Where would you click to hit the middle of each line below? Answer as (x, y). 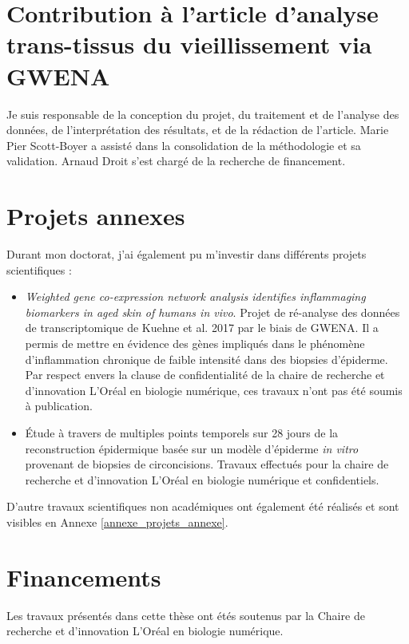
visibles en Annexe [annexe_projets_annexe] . (117, 522)
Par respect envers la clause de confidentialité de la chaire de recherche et (205, 375)
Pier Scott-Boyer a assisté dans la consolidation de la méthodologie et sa (184, 145)
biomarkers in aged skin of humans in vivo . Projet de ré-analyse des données (212, 312)
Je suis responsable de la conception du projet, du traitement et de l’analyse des (203, 114)
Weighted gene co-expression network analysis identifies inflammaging (195, 296)
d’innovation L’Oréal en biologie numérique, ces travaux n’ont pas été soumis (214, 390)
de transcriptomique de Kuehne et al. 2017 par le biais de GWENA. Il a (202, 328)
